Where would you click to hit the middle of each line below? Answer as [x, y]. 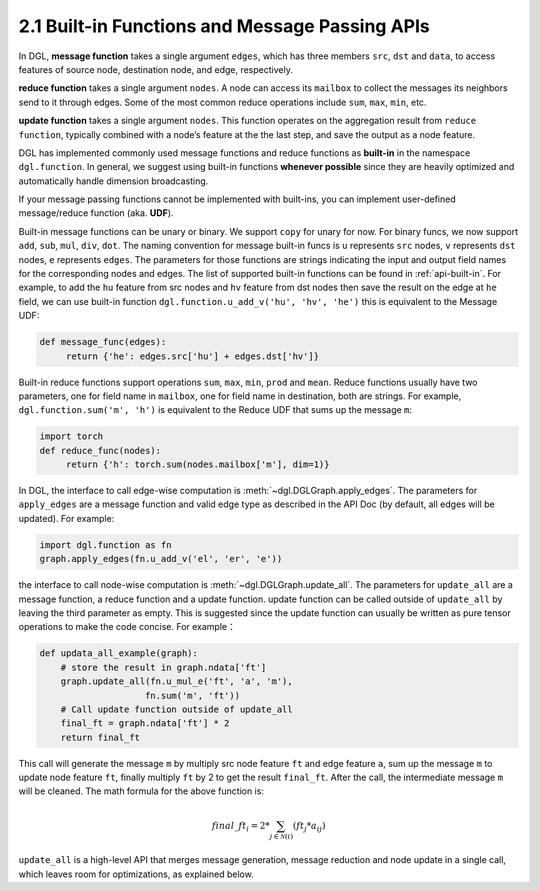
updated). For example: [66, 518]
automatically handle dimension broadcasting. [113, 181]
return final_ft [100, 737]
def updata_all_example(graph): [119, 653]
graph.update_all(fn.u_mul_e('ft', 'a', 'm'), [177, 681]
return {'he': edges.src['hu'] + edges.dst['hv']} [192, 356]
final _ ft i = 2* [240, 827]
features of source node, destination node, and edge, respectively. [156, 69]
